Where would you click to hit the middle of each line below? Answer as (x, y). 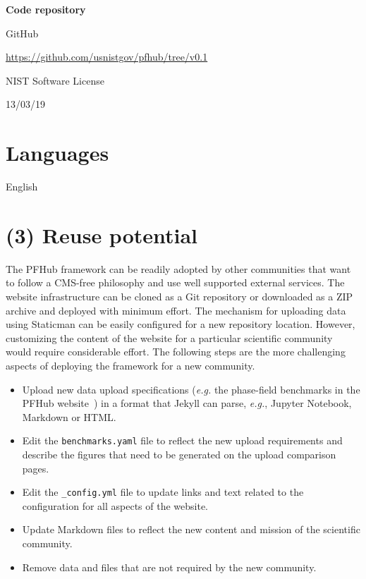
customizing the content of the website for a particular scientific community (169, 337)
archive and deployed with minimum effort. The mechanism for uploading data (176, 310)
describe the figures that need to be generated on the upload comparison (179, 454)
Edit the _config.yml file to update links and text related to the (163, 492)
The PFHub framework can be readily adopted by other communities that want (178, 268)
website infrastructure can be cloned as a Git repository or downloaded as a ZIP (179, 296)
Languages (57, 153)
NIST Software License (55, 80)
